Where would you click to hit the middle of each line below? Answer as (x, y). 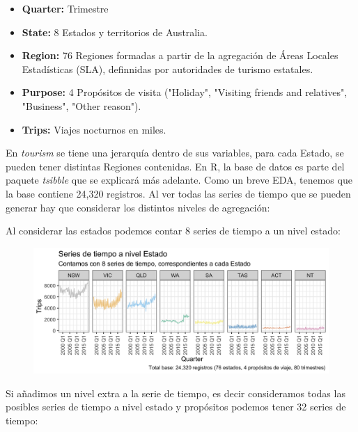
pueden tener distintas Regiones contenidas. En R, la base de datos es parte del (175, 166)
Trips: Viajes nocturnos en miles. (94, 129)
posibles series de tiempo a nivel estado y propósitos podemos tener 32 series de (176, 407)
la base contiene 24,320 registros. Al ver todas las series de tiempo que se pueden (178, 193)
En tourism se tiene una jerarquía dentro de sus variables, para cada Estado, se (175, 153)
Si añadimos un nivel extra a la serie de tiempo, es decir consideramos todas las (176, 393)
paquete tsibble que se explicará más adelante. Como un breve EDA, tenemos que (179, 180)
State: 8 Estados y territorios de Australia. (115, 32)
